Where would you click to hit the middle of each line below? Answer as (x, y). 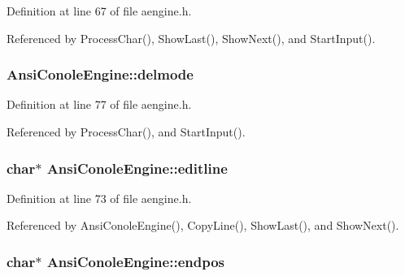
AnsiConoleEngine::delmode (100, 74)
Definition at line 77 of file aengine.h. (99, 104)
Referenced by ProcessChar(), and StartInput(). (126, 132)
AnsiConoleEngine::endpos (135, 261)
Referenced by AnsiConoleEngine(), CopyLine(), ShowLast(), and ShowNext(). (203, 225)
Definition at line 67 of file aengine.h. (99, 11)
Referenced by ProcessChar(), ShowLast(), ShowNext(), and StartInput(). (191, 38)
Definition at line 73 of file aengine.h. (99, 198)
